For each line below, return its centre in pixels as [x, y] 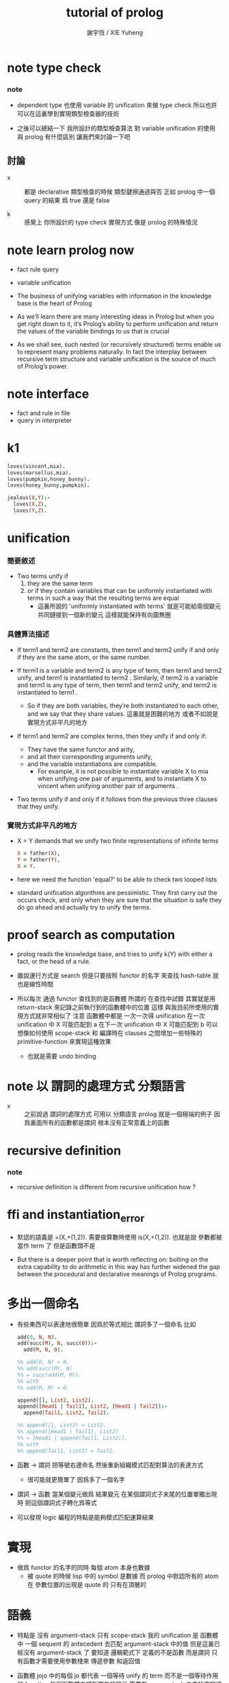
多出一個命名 [43, 1304]
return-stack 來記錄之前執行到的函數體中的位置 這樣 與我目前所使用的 [115, 1007]
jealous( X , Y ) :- [29, 498]
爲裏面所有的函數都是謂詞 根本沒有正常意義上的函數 [97, 1122]
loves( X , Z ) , [30, 504]
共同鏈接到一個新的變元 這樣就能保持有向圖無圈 [104, 615]
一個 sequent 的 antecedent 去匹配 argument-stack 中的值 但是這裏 [119, 1644]
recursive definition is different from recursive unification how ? [106, 1187]
